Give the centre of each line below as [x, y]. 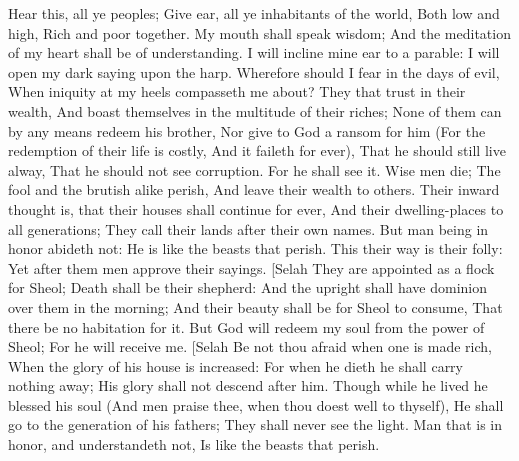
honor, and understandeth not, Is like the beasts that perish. [194, 444]
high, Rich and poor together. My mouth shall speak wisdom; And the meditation [259, 32]
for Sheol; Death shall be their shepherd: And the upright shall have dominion [247, 287]
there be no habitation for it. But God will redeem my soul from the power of [246, 326]
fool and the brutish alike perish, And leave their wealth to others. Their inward [254, 189]
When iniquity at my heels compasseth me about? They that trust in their [237, 91]
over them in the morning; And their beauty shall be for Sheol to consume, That [255, 306]
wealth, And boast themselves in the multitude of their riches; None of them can [255, 110]
